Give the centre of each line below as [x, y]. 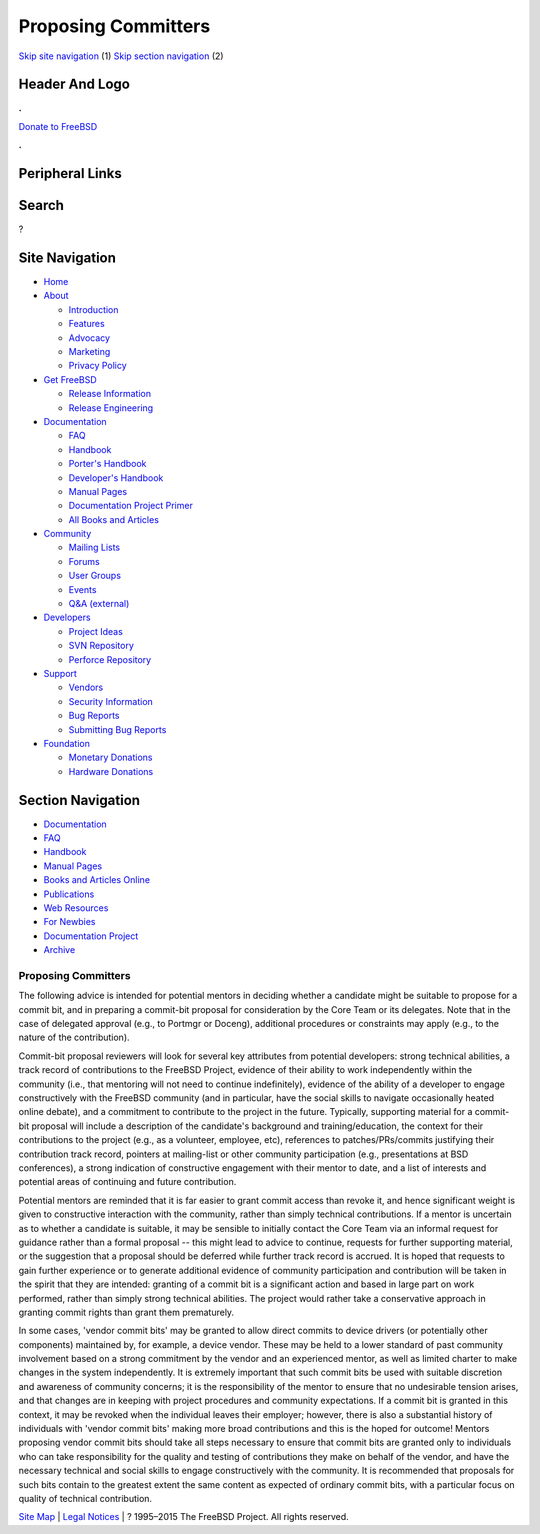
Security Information [111, 701]
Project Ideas [96, 631]
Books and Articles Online [96, 880]
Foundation [66, 743]
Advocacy [89, 337]
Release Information [110, 394]
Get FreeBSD [70, 379]
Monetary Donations [110, 757]
